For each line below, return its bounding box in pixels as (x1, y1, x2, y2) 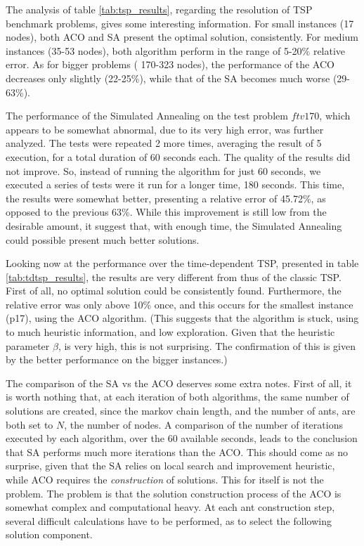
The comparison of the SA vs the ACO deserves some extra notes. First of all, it (6, 375, 352, 390)
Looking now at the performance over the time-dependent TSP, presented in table (6, 256, 359, 271)
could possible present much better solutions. (6, 232, 200, 247)
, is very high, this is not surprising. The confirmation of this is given (58, 338, 356, 353)
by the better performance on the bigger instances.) (6, 352, 228, 367)
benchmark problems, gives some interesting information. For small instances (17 (6, 15, 354, 30)
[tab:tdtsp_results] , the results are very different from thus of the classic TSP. (6, 269, 342, 284)
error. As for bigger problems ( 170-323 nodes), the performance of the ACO (6, 57, 334, 72)
